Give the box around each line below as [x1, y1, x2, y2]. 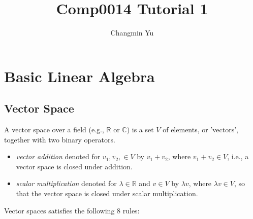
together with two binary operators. [4, 134, 115, 144]
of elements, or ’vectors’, [163, 124, 238, 135]
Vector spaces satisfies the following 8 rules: [4, 205, 140, 215]
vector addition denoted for [16, 151, 101, 162]
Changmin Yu [110, 27, 154, 38]
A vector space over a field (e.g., [4, 124, 104, 135]
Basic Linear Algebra [4, 65, 155, 86]
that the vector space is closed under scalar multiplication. [16, 188, 198, 199]
